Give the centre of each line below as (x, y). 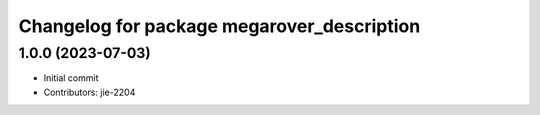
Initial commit (71, 78)
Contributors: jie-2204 (89, 92)
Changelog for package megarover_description (219, 26)
